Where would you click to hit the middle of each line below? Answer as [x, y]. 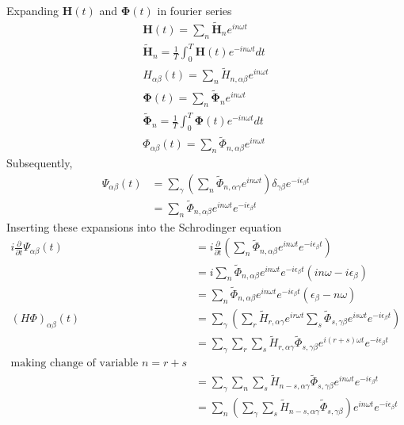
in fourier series [194, 10]
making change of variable [74, 364]
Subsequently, [40, 163]
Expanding [32, 10]
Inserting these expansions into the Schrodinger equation [144, 226]
